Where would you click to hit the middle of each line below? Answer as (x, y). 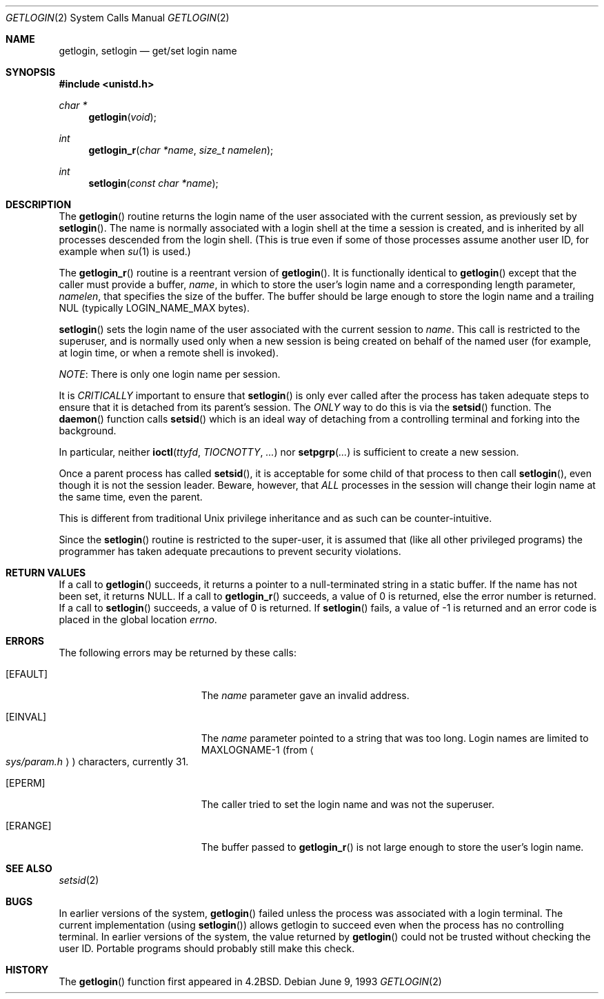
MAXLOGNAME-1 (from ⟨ (258, 750)
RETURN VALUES (46, 573)
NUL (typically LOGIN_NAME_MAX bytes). (154, 308)
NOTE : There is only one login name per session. (170, 374)
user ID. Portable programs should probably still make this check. (207, 948)
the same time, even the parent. (131, 497)
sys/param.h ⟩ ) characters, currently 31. (97, 761)
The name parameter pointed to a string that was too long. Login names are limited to (395, 738)
